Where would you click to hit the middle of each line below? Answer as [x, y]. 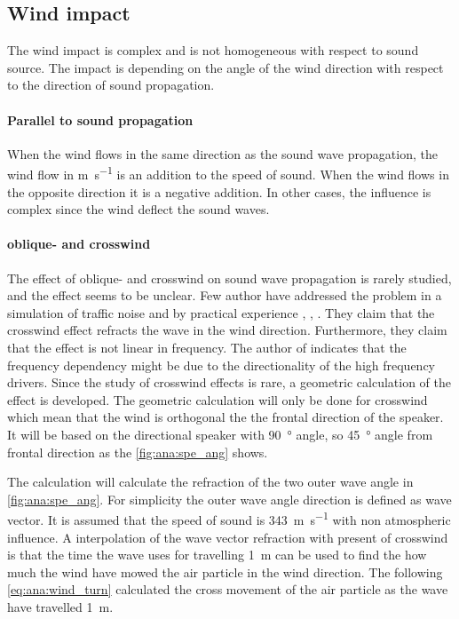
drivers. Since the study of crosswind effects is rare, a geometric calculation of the [229, 382]
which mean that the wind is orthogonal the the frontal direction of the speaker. [226, 417]
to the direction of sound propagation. [111, 85]
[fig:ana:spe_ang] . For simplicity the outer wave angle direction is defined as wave [229, 499]
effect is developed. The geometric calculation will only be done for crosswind [218, 399]
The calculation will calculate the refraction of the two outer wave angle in [210, 482]
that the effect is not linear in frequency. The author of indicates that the [207, 347]
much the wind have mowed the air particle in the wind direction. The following [225, 571]
